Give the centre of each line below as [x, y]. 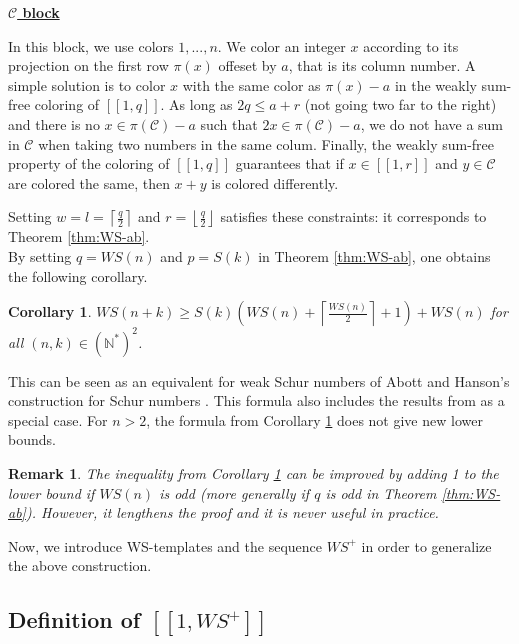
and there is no [54, 123]
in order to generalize [426, 545]
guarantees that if [289, 163]
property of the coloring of [89, 163]
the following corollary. [78, 275]
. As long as [196, 104]
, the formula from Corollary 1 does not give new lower [314, 419]
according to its [411, 45]
